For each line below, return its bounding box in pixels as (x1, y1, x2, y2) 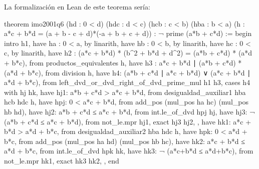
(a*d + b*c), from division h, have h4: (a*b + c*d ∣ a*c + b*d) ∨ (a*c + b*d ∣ (4, 67, 251, 77)
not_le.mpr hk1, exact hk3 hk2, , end (4, 155, 119, 165)
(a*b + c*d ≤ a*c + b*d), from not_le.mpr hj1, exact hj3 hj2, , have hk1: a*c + (4, 116, 251, 126)
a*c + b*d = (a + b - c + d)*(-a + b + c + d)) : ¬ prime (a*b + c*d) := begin (4, 28, 252, 38)
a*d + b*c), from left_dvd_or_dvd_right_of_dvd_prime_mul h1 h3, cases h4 (4, 77, 250, 87)
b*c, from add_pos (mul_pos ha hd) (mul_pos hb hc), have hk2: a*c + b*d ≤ (4, 135, 245, 146)
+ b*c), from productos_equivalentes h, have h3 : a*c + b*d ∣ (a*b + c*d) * (4, 57, 242, 67)
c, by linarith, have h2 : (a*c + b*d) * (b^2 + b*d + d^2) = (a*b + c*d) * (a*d (4, 47, 252, 58)
